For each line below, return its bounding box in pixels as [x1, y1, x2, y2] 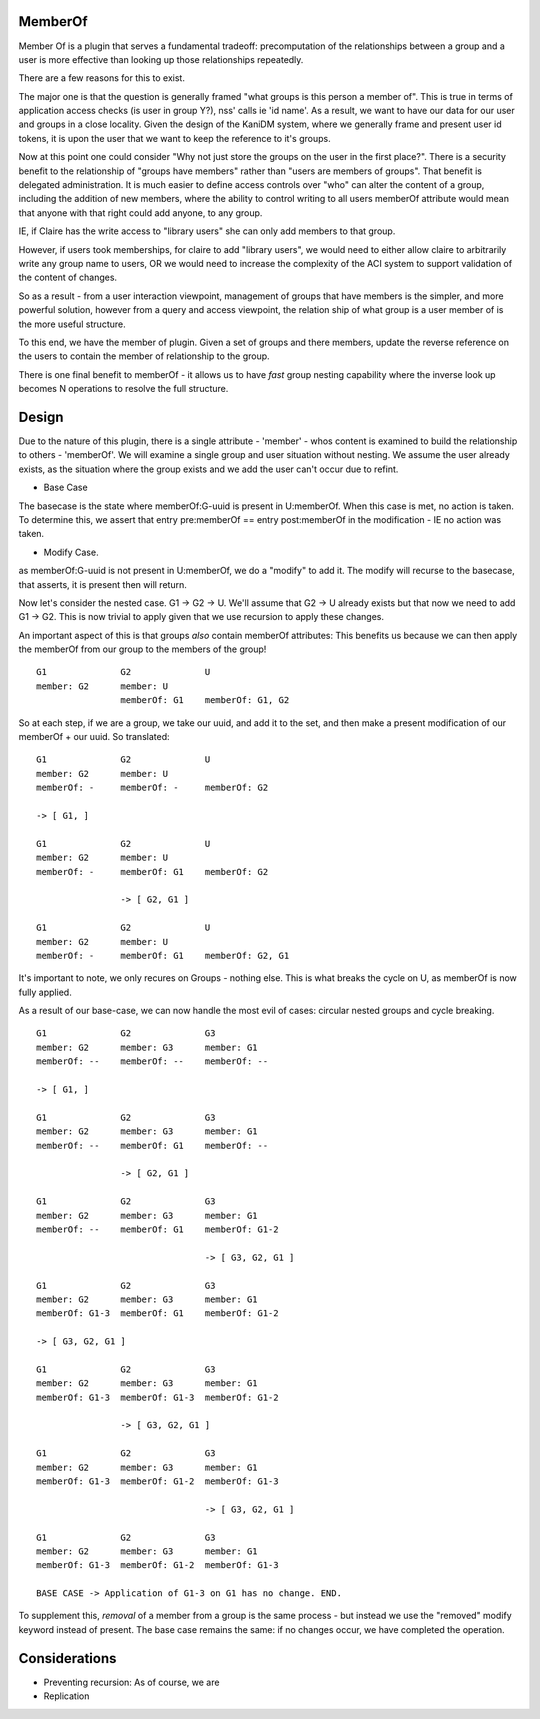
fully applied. [18, 986, 72, 998]
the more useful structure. [18, 318, 126, 330]
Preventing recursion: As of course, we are [43, 1676, 220, 1688]
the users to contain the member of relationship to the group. [18, 350, 270, 362]
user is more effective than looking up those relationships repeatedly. [18, 53, 304, 65]
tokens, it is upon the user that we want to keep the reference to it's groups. [18, 132, 331, 144]
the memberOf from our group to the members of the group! [18, 643, 267, 655]
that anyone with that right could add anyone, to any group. [18, 206, 263, 219]
